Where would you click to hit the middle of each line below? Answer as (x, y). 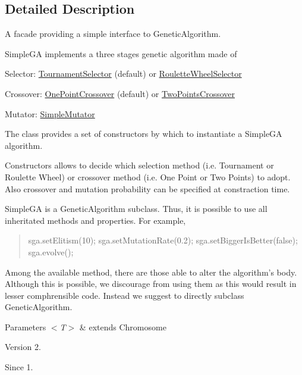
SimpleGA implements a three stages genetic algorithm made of (121, 53)
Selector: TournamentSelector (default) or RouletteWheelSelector (123, 74)
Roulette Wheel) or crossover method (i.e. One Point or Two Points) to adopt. (148, 176)
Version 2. (23, 347)
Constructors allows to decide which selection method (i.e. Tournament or (139, 165)
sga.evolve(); (51, 251)
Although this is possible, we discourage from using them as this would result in (151, 284)
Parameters (26, 326)
